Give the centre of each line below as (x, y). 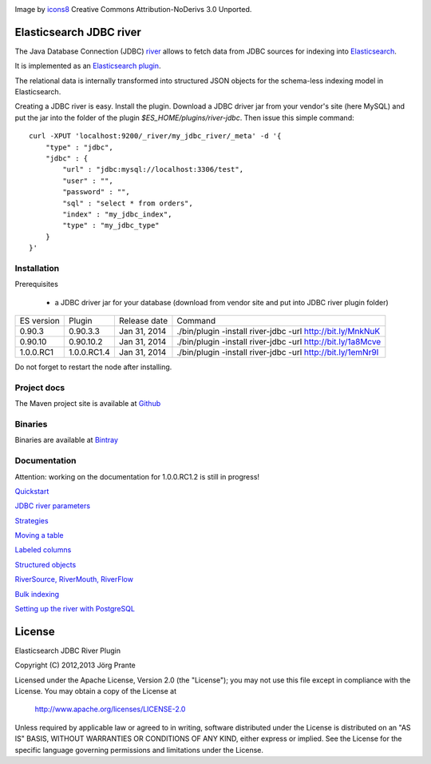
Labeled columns (43, 550)
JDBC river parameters (53, 506)
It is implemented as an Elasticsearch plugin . (88, 66)
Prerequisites (37, 285)
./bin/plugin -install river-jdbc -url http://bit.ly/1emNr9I (278, 352)
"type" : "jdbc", (79, 147)
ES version (40, 321)
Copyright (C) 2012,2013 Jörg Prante (75, 665)
